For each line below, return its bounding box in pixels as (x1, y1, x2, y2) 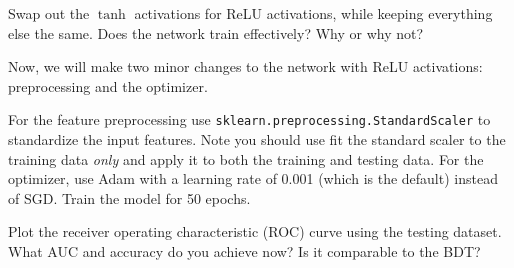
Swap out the (8, 3, 90, 23)
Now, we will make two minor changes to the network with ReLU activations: (8, 56, 483, 77)
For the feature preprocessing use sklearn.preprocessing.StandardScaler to (8, 109, 491, 130)
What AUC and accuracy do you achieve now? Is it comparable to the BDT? (8, 241, 481, 261)
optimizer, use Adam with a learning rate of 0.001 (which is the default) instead (8, 168, 498, 189)
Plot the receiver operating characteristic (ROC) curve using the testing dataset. (8, 221, 502, 242)
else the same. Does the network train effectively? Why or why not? (8, 22, 424, 43)
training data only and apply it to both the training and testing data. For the (8, 148, 484, 169)
